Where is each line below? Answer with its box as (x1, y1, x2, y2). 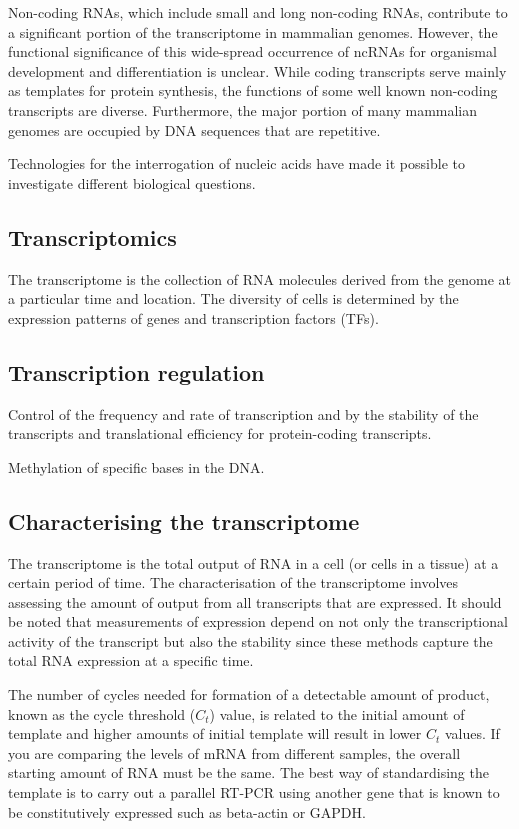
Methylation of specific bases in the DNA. (8, 456, 265, 477)
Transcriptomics (8, 221, 177, 252)
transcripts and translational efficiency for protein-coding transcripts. (8, 423, 432, 444)
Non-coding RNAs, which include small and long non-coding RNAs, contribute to (8, 2, 508, 22)
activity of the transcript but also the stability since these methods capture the (8, 630, 493, 651)
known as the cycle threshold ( (8, 703, 196, 724)
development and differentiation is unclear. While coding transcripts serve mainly (8, 60, 507, 81)
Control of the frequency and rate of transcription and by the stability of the (8, 403, 479, 424)
